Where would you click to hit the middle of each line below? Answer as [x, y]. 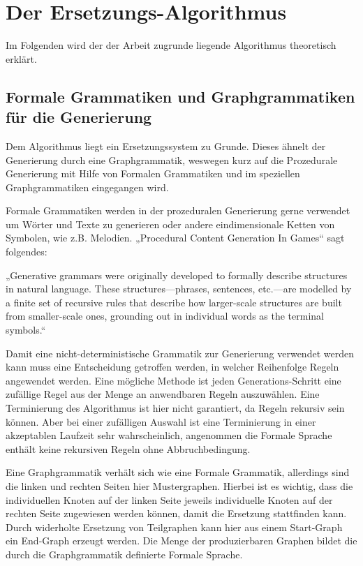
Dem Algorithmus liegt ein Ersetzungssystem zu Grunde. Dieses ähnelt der [166, 146]
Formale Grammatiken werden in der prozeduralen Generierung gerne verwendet [178, 210]
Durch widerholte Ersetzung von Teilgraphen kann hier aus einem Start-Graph [174, 527]
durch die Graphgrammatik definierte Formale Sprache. [124, 554]
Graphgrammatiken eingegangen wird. [87, 187]
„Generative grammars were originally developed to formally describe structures [177, 275]
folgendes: [27, 252]
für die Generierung [79, 117]
